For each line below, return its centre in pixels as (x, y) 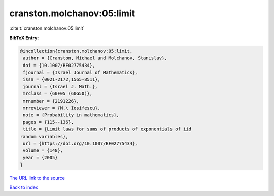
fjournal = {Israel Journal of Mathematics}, (80, 73)
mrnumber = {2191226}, (51, 101)
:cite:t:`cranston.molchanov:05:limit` (47, 28)
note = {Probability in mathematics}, (71, 115)
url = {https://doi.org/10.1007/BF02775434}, (80, 143)
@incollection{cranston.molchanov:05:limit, (76, 51)
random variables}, (44, 136)
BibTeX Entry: (24, 38)
